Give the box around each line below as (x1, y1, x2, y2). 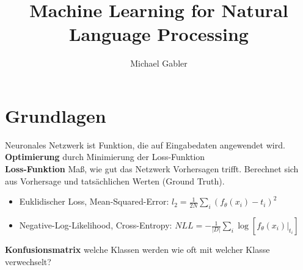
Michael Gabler (130, 57, 188, 70)
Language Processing (69, 21, 249, 46)
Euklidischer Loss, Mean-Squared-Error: (19, 195, 169, 208)
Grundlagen (5, 103, 106, 128)
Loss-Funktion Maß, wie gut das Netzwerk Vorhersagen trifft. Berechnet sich (5, 162, 299, 175)
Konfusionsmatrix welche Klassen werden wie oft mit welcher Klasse (5, 243, 270, 256)
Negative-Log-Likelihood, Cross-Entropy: (19, 219, 172, 232)
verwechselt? (5, 255, 51, 268)
